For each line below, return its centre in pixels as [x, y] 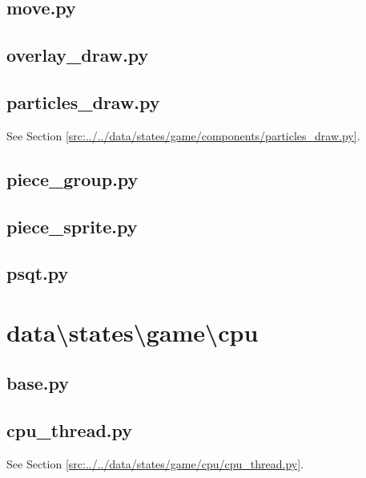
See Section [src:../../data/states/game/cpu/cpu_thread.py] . [155, 464]
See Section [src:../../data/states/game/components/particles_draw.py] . [183, 135]
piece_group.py [72, 178]
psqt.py [38, 273]
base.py [38, 383]
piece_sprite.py [72, 226]
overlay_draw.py [78, 55]
